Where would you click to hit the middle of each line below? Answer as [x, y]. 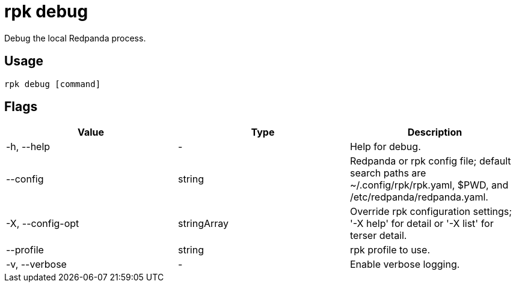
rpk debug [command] [53, 84]
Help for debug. [385, 147]
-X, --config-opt [43, 224]
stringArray [203, 224]
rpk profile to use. [390, 250]
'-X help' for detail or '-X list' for [422, 224]
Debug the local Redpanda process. [75, 38]
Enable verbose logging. [405, 264]
